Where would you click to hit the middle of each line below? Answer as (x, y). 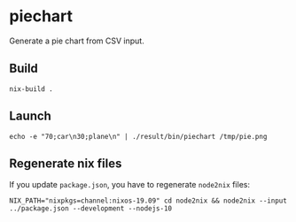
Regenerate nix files (66, 163)
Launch (30, 116)
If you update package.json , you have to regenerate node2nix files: (130, 185)
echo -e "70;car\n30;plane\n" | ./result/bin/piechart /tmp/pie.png (138, 136)
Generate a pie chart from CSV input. (77, 41)
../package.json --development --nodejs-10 (91, 209)
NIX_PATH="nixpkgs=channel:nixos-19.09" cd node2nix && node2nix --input (148, 201)
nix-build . (31, 89)
